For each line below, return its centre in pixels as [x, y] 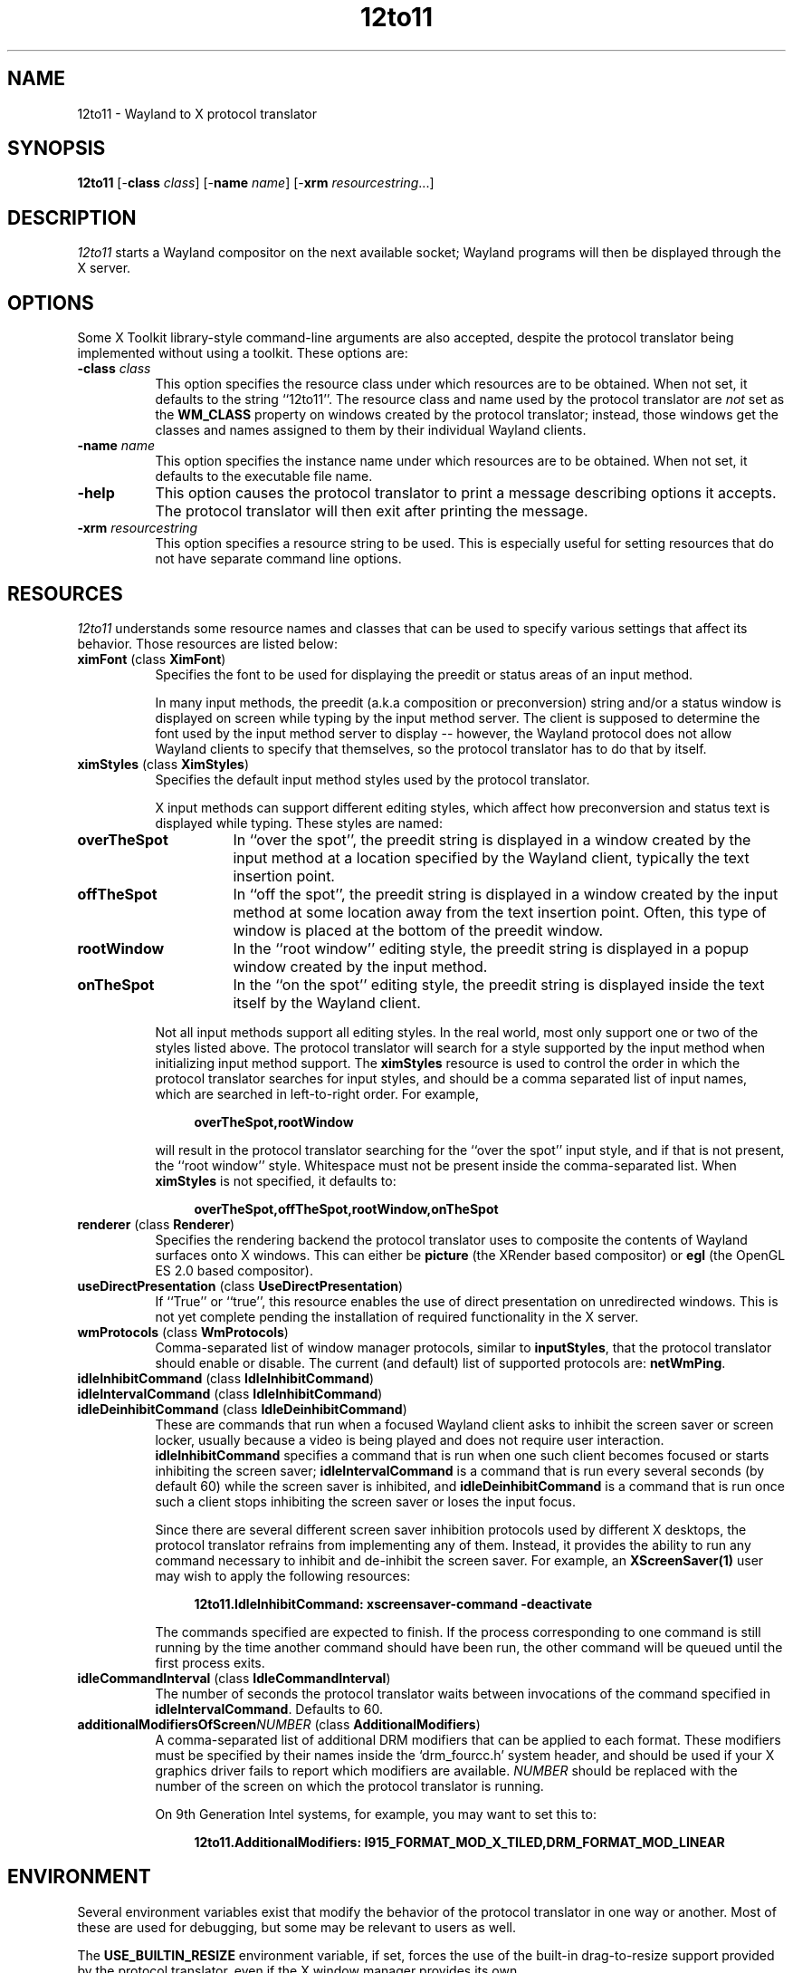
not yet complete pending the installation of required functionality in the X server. [397, 1316]
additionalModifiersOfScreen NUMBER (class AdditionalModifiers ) [279, 1724]
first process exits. [210, 1662]
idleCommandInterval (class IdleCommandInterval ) [234, 1678]
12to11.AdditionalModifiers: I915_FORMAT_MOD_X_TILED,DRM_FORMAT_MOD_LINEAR [459, 1842]
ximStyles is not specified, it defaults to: [276, 1180]
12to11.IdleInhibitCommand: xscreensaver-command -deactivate [393, 1603]
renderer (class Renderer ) [156, 1224]
